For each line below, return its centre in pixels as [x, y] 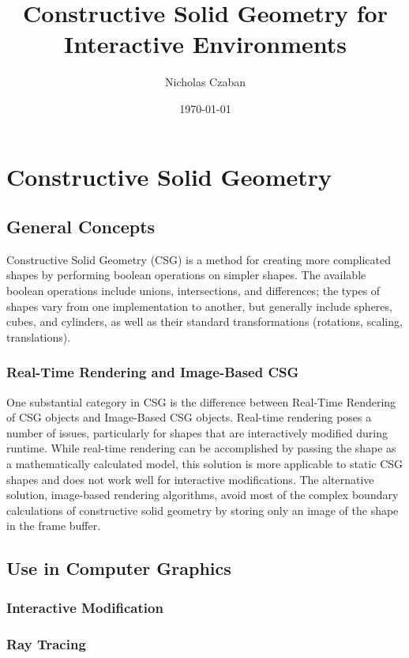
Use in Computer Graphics [119, 568]
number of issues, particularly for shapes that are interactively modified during [197, 432]
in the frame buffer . [54, 526]
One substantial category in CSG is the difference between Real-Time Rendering [201, 401]
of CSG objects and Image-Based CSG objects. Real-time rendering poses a [189, 417]
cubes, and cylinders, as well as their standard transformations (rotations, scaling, [204, 321]
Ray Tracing [46, 643]
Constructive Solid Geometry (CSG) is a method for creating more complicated [199, 259]
